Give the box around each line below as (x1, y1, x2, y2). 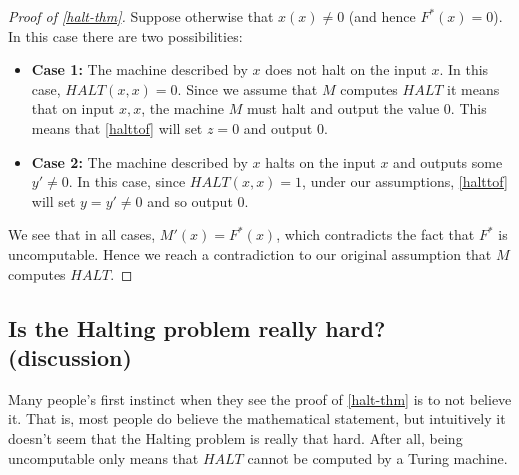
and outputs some (393, 151, 503, 172)
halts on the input (265, 151, 376, 172)
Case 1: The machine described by (31, 59, 248, 80)
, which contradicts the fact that (276, 224, 475, 245)
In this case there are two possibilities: (8, 25, 243, 46)
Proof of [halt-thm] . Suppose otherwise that (8, 6, 274, 26)
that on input (31, 98, 115, 119)
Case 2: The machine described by (31, 151, 248, 172)
